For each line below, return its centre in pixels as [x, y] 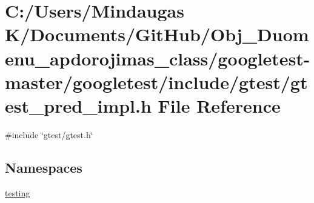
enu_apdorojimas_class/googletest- [158, 58]
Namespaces [44, 167]
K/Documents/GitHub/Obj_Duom [157, 34]
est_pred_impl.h [78, 105]
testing [18, 192]
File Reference [219, 105]
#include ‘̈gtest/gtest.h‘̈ [49, 134]
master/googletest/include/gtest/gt [156, 82]
